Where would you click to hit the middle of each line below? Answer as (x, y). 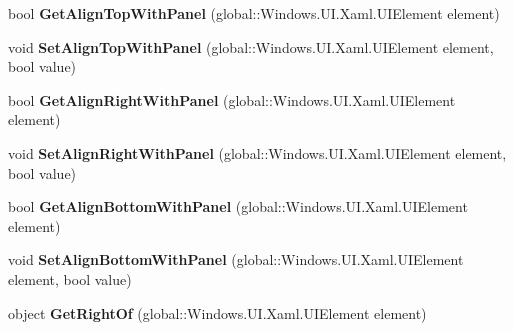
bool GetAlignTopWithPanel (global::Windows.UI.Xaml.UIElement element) (254, 13)
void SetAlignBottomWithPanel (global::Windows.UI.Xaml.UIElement (236, 259)
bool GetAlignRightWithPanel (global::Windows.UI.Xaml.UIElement (232, 99)
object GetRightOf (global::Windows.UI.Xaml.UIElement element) (217, 312)
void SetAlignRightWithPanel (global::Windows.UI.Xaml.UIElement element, (257, 152)
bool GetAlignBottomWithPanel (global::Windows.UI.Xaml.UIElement (238, 206)
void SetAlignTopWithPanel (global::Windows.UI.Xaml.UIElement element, (251, 46)
